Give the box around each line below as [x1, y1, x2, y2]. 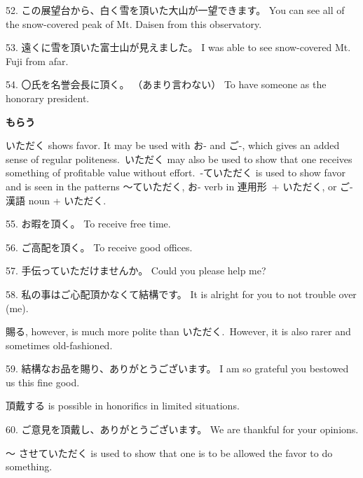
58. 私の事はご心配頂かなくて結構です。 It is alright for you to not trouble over [6, 286, 357, 301]
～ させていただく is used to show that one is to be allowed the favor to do [6, 445, 333, 460]
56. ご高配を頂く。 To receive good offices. [6, 239, 193, 254]
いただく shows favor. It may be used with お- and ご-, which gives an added [6, 138, 340, 153]
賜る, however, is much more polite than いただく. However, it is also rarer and [6, 324, 351, 339]
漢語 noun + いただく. [6, 192, 107, 207]
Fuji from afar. [6, 53, 69, 68]
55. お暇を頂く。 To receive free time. [6, 216, 171, 231]
